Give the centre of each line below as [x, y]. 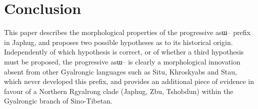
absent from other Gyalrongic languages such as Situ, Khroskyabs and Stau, [120, 71]
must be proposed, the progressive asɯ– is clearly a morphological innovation [122, 61]
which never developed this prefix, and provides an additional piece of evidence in [129, 81]
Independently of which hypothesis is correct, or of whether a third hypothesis [124, 52]
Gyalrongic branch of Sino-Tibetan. [58, 101]
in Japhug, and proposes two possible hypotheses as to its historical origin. [118, 42]
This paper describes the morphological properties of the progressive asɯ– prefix [127, 32]
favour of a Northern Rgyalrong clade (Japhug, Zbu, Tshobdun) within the [119, 91]
